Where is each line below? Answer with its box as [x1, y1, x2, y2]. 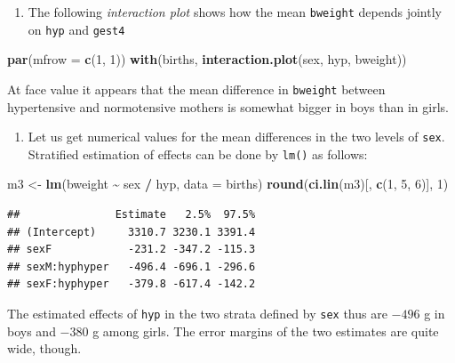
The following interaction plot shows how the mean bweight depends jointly [28, 3, 442, 20]
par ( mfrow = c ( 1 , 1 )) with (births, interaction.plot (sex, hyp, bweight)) [7, 50, 407, 69]
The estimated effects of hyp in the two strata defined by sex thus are [7, 304, 387, 323]
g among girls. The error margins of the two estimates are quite [92, 321, 439, 340]
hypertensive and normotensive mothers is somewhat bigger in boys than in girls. [7, 97, 449, 116]
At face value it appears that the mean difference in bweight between [7, 79, 386, 98]
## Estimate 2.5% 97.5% [7, 208, 256, 222]
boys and [7, 321, 56, 340]
